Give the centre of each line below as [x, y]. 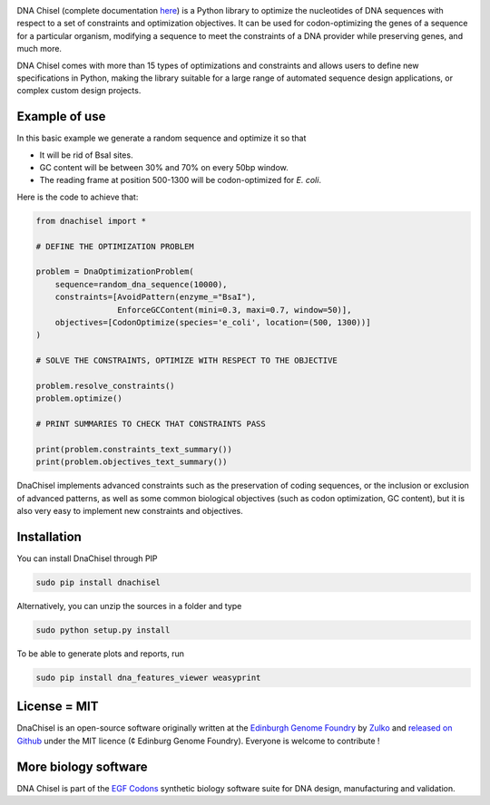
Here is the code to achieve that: [78, 197]
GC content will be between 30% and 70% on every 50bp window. [164, 168]
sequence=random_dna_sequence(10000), [141, 284]
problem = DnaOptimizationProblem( [115, 272]
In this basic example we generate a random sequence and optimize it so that [162, 138]
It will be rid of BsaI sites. [86, 155]
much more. [39, 49]
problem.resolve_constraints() [106, 386]
